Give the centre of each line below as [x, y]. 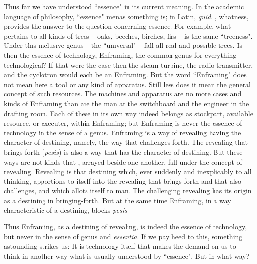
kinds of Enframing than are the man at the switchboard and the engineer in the [127, 103]
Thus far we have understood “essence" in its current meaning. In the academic [124, 6]
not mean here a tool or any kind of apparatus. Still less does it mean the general [128, 84]
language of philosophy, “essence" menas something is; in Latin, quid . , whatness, [126, 16]
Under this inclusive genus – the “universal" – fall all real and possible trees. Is [123, 45]
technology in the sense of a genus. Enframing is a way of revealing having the [123, 132]
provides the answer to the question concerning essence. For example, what [118, 26]
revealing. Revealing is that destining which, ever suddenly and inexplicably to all [128, 171]
